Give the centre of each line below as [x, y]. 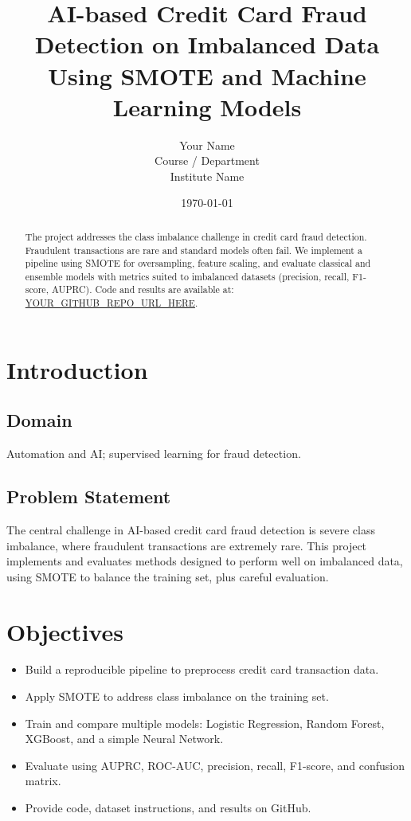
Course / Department [207, 160]
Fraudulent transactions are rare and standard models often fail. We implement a [194, 250]
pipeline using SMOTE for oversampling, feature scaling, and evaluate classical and [198, 263]
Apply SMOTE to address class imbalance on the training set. [177, 696]
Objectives [65, 631]
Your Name [207, 145]
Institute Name [207, 176]
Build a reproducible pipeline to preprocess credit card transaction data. [202, 669]
